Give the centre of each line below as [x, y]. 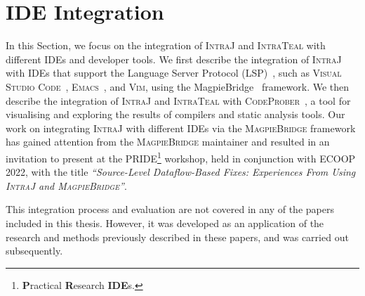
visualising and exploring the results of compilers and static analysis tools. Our [175, 114]
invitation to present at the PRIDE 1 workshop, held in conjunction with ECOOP [181, 157]
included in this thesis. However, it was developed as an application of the [165, 223]
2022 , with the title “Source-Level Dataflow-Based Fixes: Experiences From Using [181, 172]
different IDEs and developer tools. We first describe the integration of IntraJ [174, 59]
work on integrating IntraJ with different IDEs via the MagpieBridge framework [181, 128]
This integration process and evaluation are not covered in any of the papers [170, 209]
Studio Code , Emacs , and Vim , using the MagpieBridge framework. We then [178, 86]
